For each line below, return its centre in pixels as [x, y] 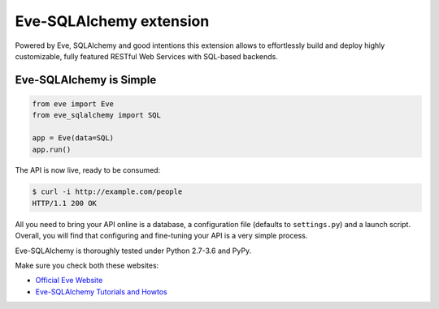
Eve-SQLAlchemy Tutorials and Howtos [101, 291]
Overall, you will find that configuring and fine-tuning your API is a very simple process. [161, 236]
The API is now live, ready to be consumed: [88, 170]
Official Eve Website [69, 281]
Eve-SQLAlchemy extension [112, 21]
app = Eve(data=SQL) [73, 138]
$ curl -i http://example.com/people [107, 192]
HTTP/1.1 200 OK [65, 203]
